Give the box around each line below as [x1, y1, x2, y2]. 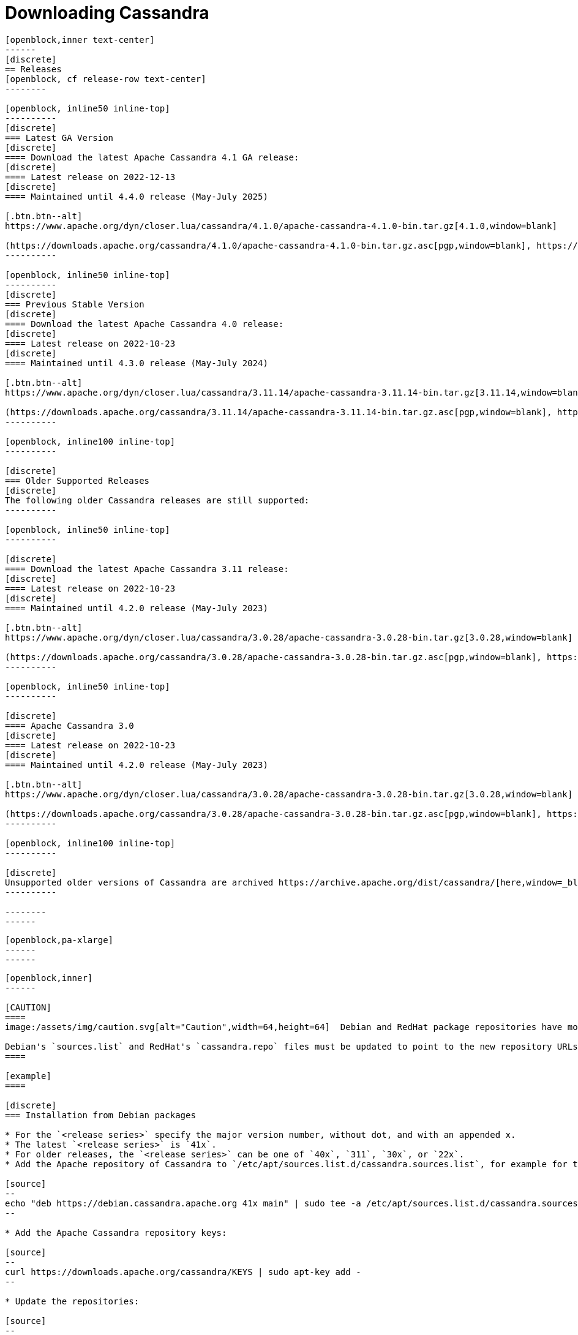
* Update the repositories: [5, 1296, 140, 1306]
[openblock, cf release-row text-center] [5, 73, 206, 84]
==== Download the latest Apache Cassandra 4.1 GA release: [5, 152, 299, 162]
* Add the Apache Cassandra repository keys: [5, 1227, 227, 1238]
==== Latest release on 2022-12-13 [5, 171, 176, 182]
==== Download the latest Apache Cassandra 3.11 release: [5, 563, 289, 574]
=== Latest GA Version [5, 132, 114, 143]
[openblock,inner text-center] [5, 34, 155, 45]
